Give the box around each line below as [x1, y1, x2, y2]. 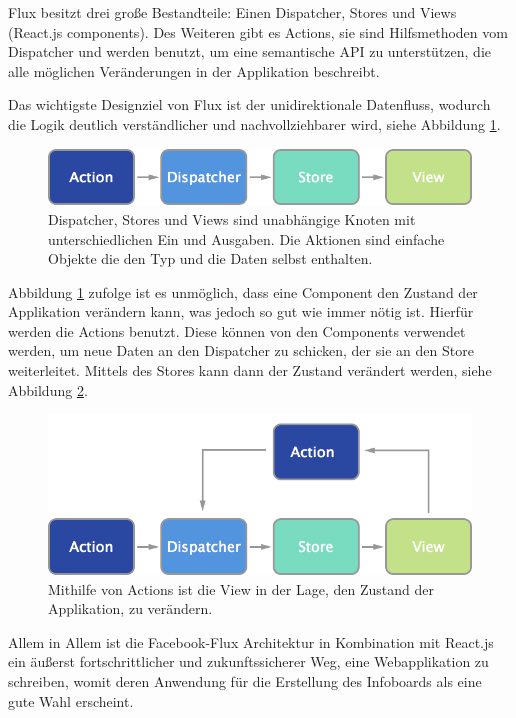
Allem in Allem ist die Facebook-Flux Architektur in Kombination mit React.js [8, 631, 494, 652]
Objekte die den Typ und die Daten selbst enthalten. [48, 248, 373, 269]
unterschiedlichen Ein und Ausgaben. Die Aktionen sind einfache [48, 228, 445, 249]
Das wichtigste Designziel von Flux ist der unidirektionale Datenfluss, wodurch [8, 94, 491, 115]
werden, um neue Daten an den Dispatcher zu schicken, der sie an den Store [8, 340, 474, 361]
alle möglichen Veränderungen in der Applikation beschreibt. [8, 60, 380, 81]
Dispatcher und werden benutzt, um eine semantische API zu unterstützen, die [8, 41, 492, 62]
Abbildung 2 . [8, 379, 88, 400]
